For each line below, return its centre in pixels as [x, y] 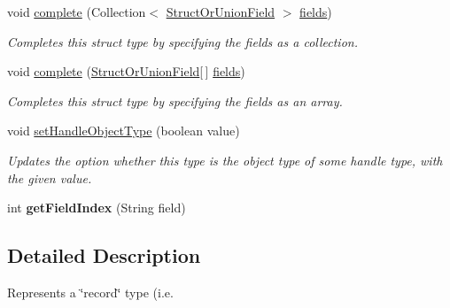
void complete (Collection [77, 12]
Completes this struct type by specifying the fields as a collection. [182, 41]
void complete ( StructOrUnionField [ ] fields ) [126, 71]
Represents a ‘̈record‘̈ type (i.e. [90, 292]
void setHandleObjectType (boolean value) [124, 131]
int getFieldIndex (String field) [97, 208]
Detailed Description [104, 255]
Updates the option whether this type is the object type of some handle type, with [225, 160]
